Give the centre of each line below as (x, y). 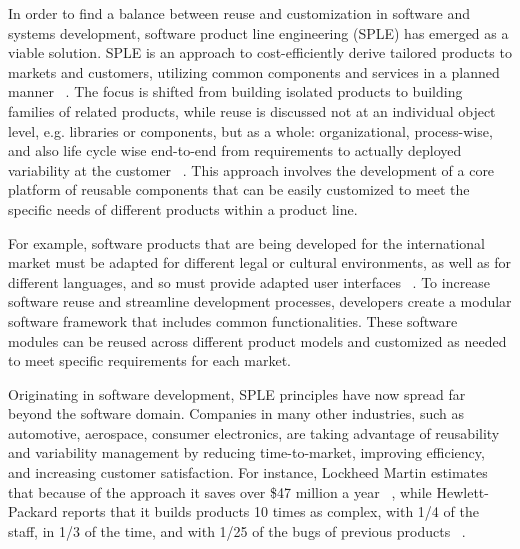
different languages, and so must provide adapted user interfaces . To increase (249, 281)
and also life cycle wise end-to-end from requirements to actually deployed (235, 150)
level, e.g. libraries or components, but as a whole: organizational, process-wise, (250, 130)
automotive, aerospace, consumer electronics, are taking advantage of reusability (254, 432)
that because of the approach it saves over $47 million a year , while (220, 491)
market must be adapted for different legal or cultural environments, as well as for (260, 262)
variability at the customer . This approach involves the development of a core (251, 169)
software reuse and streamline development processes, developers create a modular (260, 301)
